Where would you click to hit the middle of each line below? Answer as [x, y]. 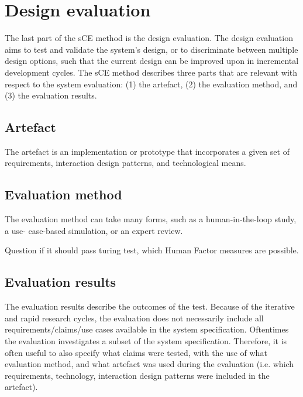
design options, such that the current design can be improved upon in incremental [152, 61]
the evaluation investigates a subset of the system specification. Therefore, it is [146, 341]
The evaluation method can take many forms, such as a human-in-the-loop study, [151, 219]
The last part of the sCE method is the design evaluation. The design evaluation [149, 38]
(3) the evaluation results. [51, 95]
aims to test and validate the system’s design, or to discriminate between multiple [151, 49]
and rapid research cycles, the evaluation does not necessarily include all [134, 318]
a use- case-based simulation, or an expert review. [94, 230]
